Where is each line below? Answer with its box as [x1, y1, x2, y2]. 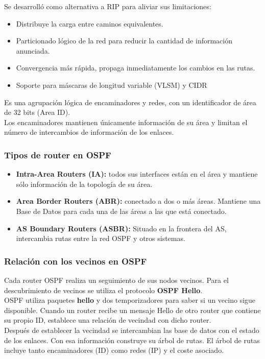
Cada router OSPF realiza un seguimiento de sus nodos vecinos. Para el [4, 274, 229, 285]
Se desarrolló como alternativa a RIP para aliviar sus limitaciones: [4, 1, 211, 11]
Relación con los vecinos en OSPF [4, 254, 147, 267]
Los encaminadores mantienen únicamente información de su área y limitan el [4, 116, 248, 127]
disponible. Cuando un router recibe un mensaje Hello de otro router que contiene [4, 304, 261, 315]
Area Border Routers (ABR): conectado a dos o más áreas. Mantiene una [16, 196, 261, 206]
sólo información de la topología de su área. [16, 178, 153, 189]
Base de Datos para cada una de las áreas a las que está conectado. [16, 205, 227, 216]
